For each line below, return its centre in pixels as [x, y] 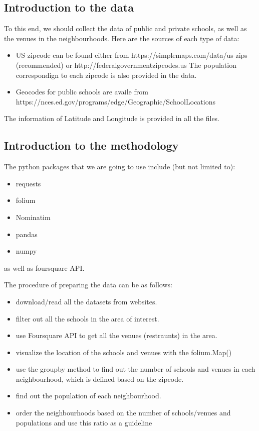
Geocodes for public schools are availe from [82, 92]
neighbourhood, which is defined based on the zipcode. [100, 379]
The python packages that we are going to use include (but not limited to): [120, 167]
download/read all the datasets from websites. [86, 301]
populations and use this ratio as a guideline [84, 422]
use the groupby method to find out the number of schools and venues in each [136, 369]
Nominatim [33, 217]
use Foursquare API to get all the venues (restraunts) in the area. [116, 335]
